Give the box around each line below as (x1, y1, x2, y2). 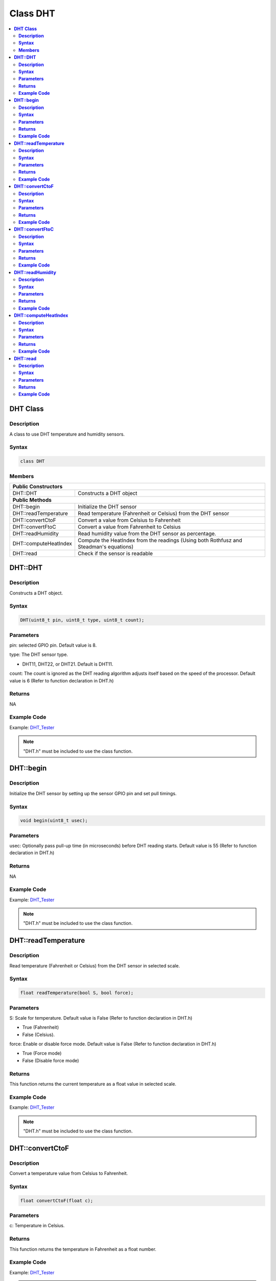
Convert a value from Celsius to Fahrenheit (77, 516, 181, 524)
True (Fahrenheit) (22, 1024, 59, 1030)
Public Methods (12, 496, 52, 503)
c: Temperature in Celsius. (9, 1223, 65, 1229)
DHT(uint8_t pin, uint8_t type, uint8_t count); (20, 617, 145, 623)
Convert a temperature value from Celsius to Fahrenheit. (9, 1170, 128, 1176)
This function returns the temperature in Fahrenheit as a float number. (9, 1246, 157, 1252)
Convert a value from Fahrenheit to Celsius (77, 523, 181, 530)
